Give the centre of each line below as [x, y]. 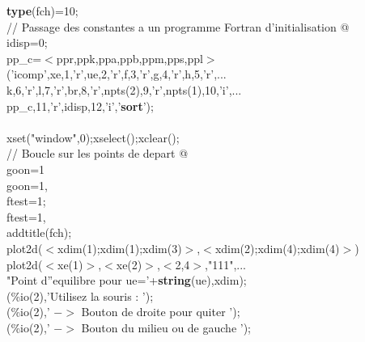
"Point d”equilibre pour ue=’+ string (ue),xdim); [127, 280]
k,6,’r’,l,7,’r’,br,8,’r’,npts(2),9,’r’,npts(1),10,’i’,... [124, 89]
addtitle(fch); [39, 232]
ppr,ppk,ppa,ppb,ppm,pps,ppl [129, 58]
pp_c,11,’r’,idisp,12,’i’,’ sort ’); [80, 106]
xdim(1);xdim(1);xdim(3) [120, 248]
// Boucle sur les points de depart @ [98, 153]
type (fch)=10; [42, 11]
